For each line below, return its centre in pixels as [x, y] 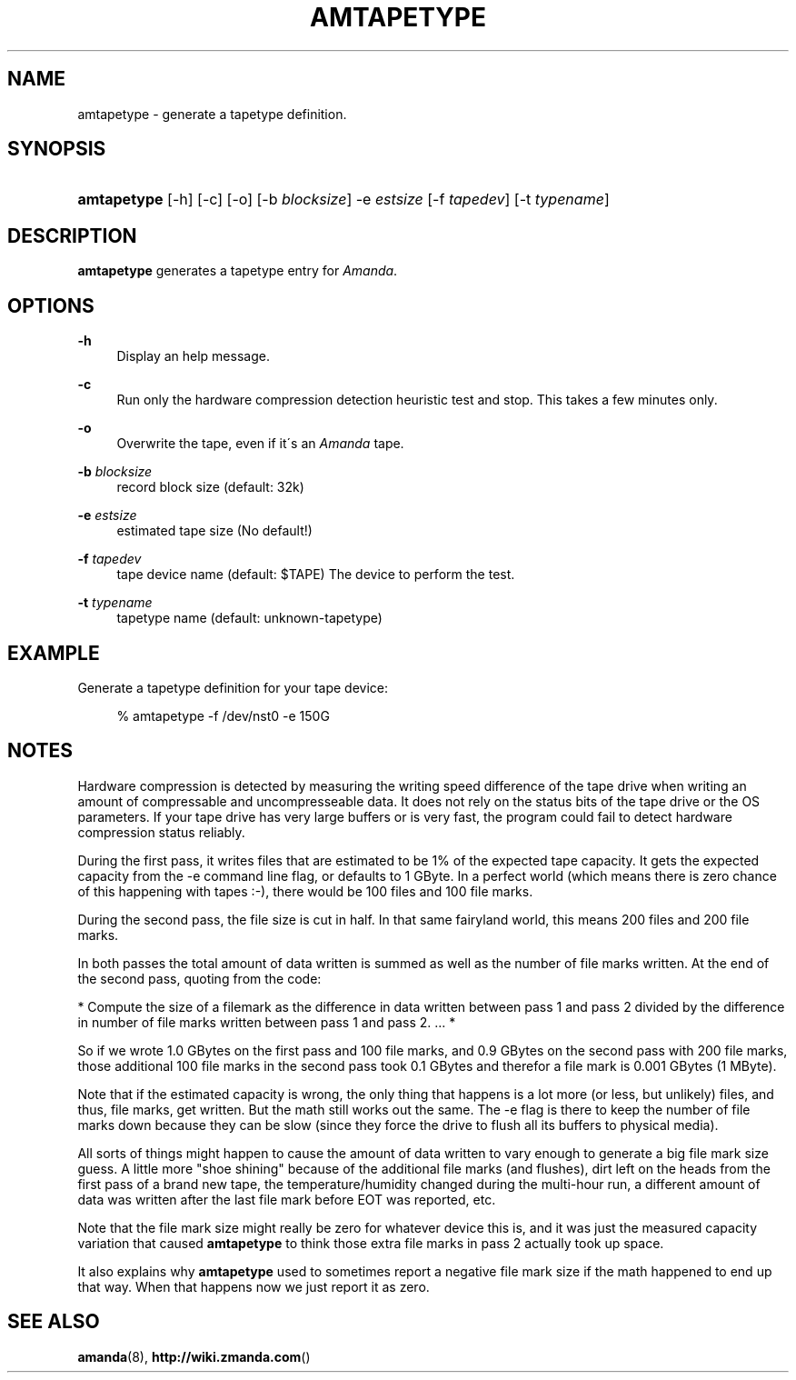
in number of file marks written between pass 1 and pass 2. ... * [267, 1022]
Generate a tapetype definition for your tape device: [233, 687]
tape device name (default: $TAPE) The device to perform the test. [316, 575]
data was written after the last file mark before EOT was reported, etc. [287, 1199]
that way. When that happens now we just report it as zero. [254, 1286]
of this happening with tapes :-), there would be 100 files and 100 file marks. [305, 891]
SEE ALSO [54, 1322]
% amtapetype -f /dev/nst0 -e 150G [223, 715]
